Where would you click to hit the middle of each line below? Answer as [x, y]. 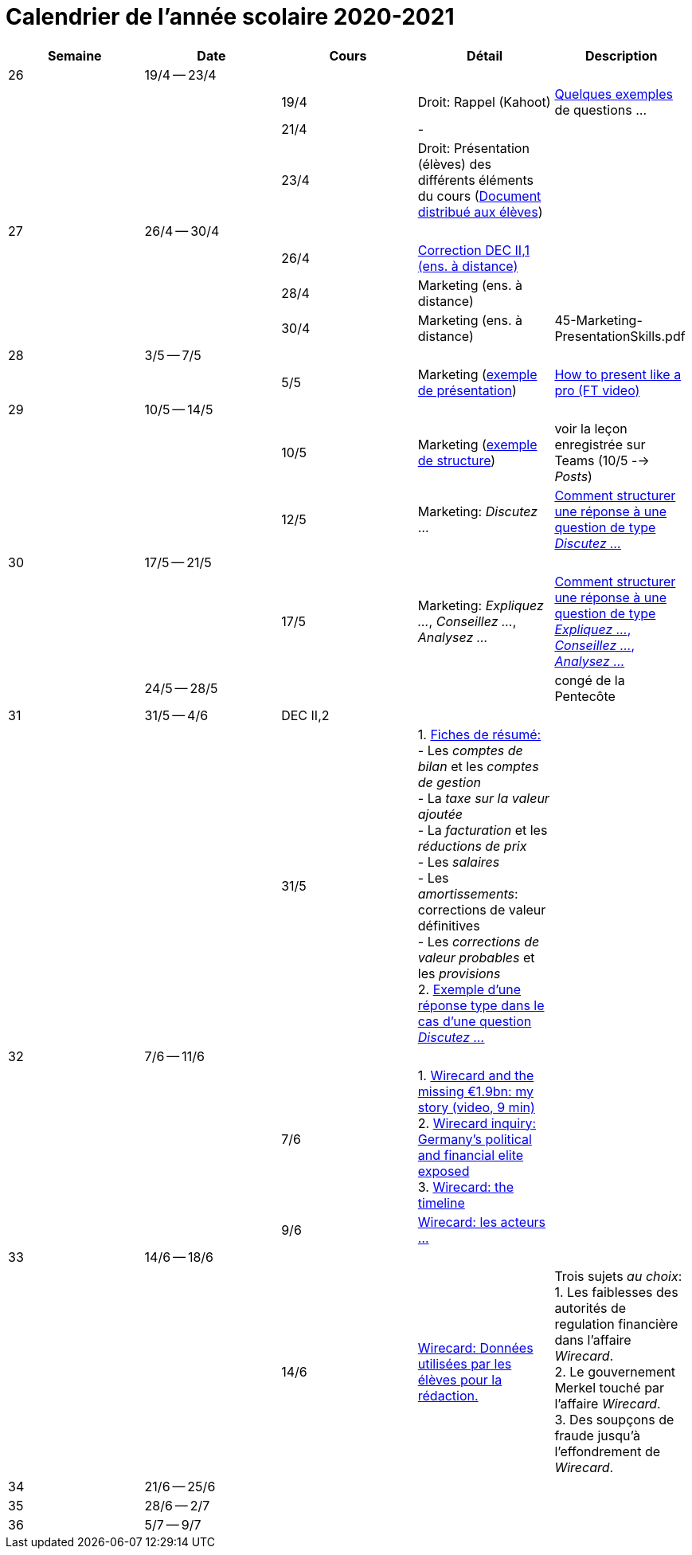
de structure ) [457, 460]
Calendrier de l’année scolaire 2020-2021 [230, 17]
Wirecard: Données [475, 1347]
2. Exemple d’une [469, 989]
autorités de [590, 1308]
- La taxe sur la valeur [483, 798]
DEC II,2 [305, 715]
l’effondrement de [608, 1451]
